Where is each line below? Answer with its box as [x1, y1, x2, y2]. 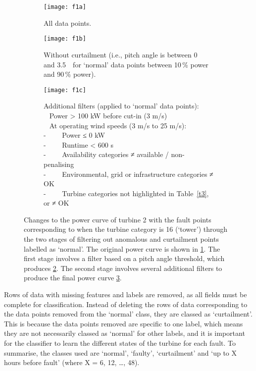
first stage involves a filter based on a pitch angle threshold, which [24, 253, 225, 264]
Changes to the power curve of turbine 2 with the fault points [24, 214, 211, 224]
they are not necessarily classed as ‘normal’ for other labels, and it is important [4, 328, 245, 338]
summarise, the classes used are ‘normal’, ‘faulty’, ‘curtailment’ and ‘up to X [4, 347, 237, 358]
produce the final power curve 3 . [24, 272, 122, 283]
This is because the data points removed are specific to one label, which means [4, 318, 243, 328]
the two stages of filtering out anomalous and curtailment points [24, 234, 219, 244]
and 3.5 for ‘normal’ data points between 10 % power [44, 59, 208, 69]
